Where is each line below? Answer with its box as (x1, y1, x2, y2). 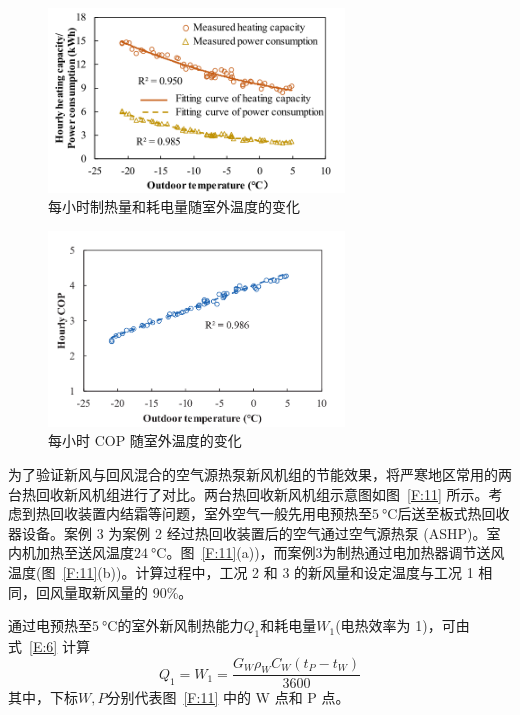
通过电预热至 (8, 615, 92, 636)
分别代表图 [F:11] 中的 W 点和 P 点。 (106, 687, 350, 708)
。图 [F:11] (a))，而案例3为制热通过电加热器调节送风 (166, 542, 505, 563)
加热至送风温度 (35, 542, 134, 563)
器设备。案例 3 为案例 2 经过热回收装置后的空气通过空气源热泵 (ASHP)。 (8, 522, 487, 543)
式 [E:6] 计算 (8, 635, 90, 656)
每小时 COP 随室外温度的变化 (48, 430, 242, 451)
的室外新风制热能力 (117, 615, 244, 636)
